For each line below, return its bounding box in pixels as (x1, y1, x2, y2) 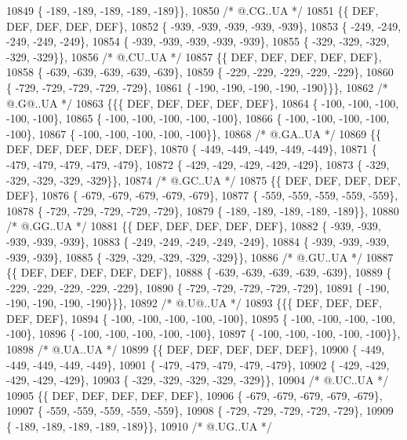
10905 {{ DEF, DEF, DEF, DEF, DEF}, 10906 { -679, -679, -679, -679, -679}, (6, 387, 383, 403)
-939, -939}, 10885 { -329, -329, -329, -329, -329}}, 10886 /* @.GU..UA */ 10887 (6, 248, 394, 265)
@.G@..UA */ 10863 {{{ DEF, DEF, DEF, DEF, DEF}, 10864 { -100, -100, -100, (6, 94, 399, 111)
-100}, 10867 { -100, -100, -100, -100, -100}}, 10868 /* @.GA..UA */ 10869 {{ (6, 125, 381, 141)
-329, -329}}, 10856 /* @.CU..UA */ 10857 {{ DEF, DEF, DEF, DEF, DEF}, (6, 48, 382, 64)
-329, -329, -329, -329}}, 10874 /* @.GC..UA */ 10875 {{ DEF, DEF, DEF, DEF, (6, 171, 401, 188)
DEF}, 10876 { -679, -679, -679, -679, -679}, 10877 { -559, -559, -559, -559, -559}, (6, 187, 398, 203)
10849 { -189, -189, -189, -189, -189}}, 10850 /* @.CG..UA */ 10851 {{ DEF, (6, 2, 379, 18)
